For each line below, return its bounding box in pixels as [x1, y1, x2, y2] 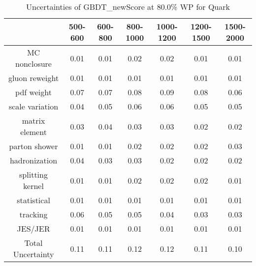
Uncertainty [13, 248, 54, 260]
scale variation [8, 101, 59, 112]
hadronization [9, 155, 58, 166]
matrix [22, 115, 45, 126]
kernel [23, 180, 44, 191]
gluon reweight [8, 72, 59, 83]
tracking [19, 209, 48, 220]
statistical [17, 194, 50, 206]
